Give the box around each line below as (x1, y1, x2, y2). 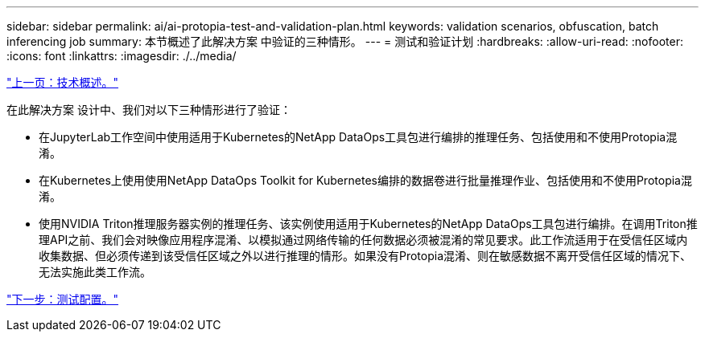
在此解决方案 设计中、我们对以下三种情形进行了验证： (6, 103, 291, 116)
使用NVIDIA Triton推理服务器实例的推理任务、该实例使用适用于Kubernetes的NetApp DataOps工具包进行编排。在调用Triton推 (39, 217, 698, 230)
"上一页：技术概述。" (6, 75, 119, 89)
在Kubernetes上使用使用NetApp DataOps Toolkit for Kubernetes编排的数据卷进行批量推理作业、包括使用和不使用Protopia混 (39, 173, 692, 187)
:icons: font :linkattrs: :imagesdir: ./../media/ (6, 49, 237, 63)
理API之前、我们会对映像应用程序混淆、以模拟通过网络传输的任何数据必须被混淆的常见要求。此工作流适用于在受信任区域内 (39, 233, 688, 246)
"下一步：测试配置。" (6, 292, 119, 306)
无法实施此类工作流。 (39, 265, 151, 279)
